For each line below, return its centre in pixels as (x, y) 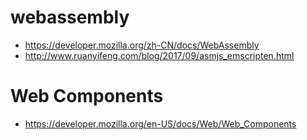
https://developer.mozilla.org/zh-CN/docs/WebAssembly (142, 45)
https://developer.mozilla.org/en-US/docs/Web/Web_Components (160, 123)
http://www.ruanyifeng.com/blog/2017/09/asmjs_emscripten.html (159, 55)
